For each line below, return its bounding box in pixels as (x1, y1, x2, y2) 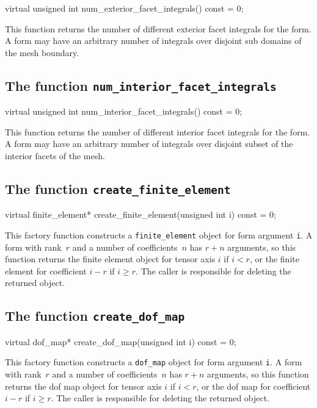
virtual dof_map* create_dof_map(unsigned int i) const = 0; (5, 335, 236, 348)
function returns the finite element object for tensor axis (5, 252, 216, 265)
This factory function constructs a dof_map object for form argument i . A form (5, 356, 302, 368)
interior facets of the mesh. (5, 149, 105, 162)
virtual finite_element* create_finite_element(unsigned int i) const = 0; (5, 208, 276, 221)
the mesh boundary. (5, 46, 79, 59)
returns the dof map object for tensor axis (5, 379, 162, 392)
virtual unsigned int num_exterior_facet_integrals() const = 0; (5, 2, 244, 14)
